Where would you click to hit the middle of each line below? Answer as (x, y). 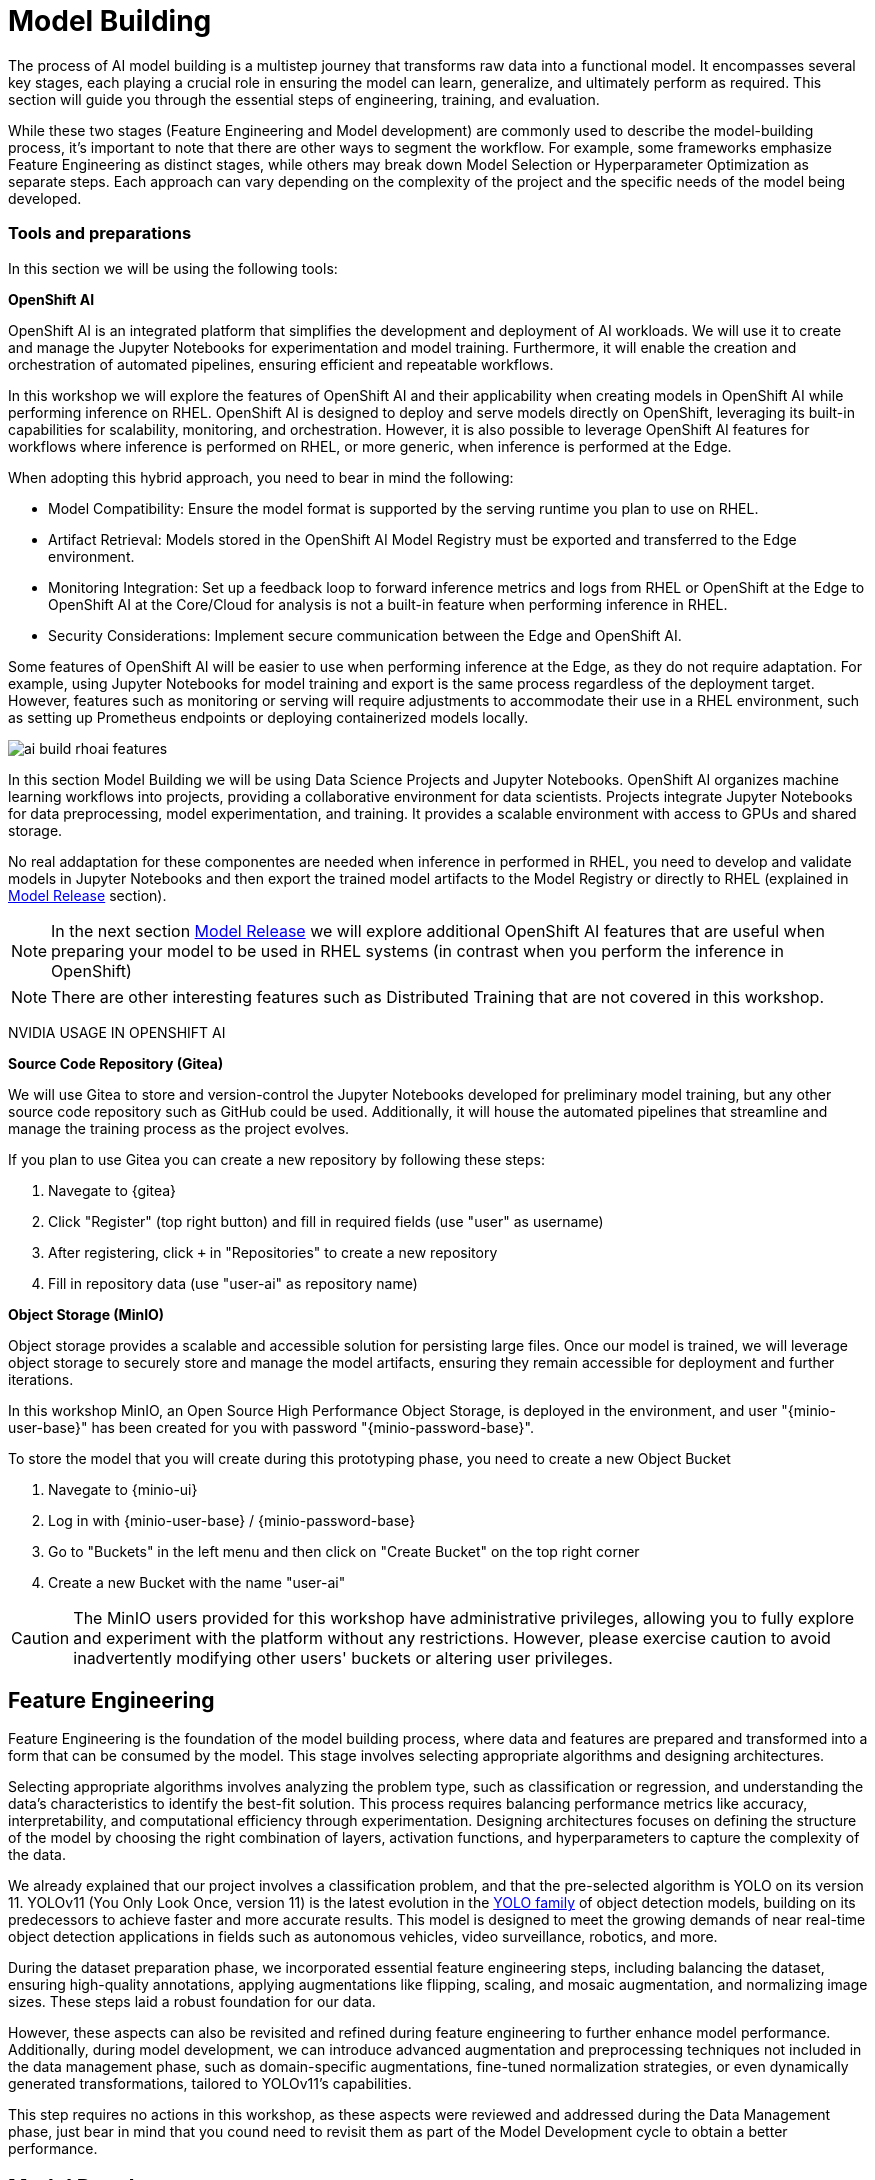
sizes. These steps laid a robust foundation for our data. (192, 2002)
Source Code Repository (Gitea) (116, 1063)
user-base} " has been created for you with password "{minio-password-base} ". (271, 1427)
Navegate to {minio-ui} (123, 1489)
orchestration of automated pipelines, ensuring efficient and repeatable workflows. (281, 364)
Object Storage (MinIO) (86, 1314)
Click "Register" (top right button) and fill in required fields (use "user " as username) (326, 1221)
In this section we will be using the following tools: (173, 268)
